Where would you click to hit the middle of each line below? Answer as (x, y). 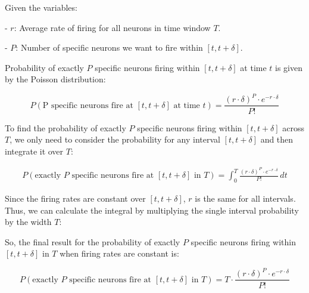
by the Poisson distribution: (55, 79)
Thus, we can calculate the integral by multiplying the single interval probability (152, 210)
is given (289, 67)
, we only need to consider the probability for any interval (115, 139)
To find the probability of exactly (65, 127)
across (294, 127)
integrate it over (34, 151)
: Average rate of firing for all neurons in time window (112, 27)
